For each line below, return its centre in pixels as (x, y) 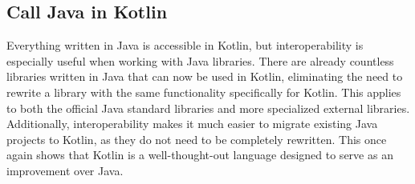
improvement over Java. (65, 170)
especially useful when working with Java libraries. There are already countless (200, 60)
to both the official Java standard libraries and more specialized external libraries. (208, 108)
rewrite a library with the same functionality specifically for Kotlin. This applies (204, 92)
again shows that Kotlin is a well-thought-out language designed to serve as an (200, 155)
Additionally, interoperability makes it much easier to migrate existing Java (192, 124)
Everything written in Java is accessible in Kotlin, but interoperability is (185, 45)
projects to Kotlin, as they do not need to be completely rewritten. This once (197, 139)
